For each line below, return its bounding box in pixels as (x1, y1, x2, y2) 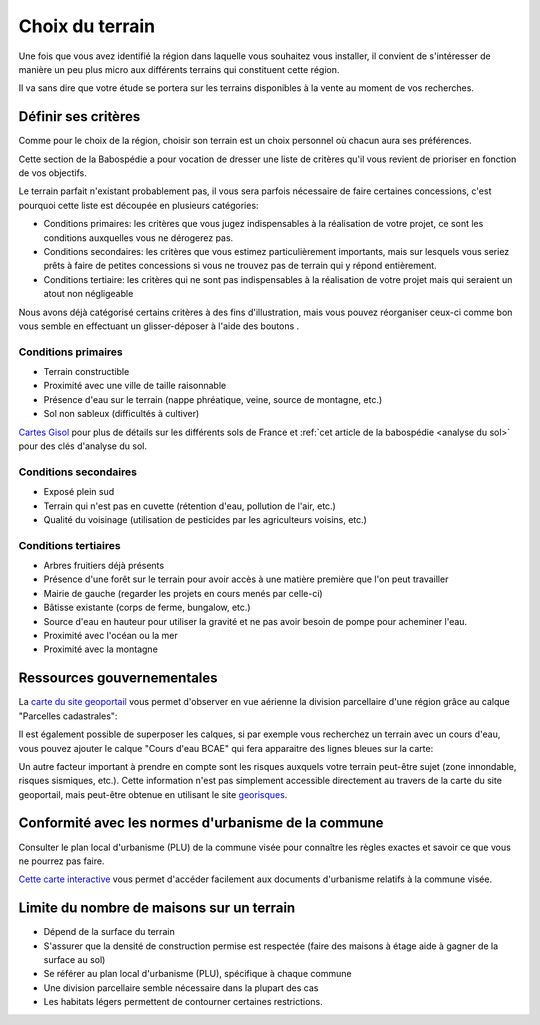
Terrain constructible (43, 366, 130, 378)
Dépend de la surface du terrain (43, 926, 175, 938)
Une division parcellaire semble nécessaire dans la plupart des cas (43, 981, 319, 994)
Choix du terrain (18, 15, 156, 37)
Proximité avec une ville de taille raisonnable (43, 380, 227, 392)
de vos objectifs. (18, 167, 87, 179)
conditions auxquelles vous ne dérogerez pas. (43, 231, 234, 244)
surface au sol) (43, 954, 106, 966)
